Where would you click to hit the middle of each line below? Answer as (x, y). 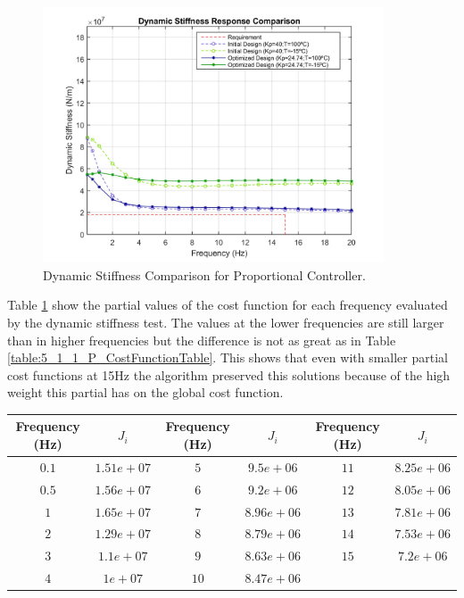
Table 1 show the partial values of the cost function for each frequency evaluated (228, 305)
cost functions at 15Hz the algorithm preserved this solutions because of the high (229, 374)
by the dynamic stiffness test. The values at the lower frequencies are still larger (226, 322)
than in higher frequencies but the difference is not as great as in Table (202, 340)
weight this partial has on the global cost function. (145, 392)
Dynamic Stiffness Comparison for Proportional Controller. (204, 274)
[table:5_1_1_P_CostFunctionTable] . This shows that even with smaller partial (228, 357)
